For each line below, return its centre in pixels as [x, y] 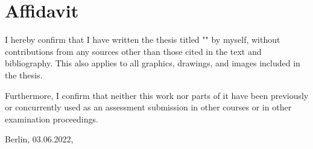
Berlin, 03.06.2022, [39, 139]
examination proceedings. [52, 119]
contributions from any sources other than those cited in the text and [133, 51]
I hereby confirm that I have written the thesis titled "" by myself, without [143, 40]
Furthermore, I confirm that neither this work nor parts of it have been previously [157, 95]
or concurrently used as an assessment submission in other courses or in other [148, 107]
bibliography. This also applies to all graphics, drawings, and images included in [153, 63]
